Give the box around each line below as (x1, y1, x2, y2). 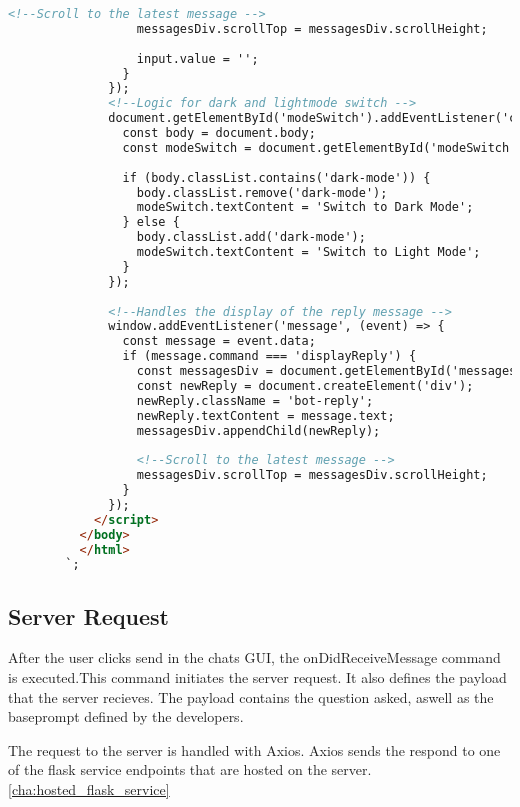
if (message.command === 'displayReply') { (122, 349, 417, 364)
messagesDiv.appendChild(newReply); (136, 423, 381, 438)
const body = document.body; (122, 126, 316, 140)
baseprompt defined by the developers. (8, 706, 244, 727)
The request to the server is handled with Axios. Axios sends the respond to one (8, 739, 501, 760)
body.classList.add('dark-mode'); (136, 230, 366, 245)
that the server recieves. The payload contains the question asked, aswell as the (8, 686, 494, 707)
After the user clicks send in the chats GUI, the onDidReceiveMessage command (8, 647, 501, 668)
